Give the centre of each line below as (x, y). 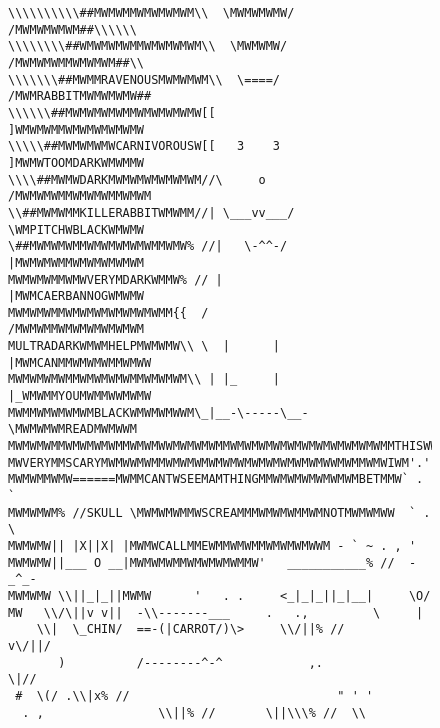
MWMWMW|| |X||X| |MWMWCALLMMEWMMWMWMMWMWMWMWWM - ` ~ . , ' (212, 546)
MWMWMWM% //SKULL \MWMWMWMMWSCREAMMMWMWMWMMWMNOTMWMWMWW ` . (219, 512)
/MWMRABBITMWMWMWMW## (80, 96)
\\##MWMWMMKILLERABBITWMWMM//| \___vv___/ (151, 212)
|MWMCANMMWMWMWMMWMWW (80, 362)
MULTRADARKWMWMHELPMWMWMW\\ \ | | (144, 346)
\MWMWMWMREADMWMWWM (72, 429)
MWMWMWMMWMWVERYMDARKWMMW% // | (115, 279)
